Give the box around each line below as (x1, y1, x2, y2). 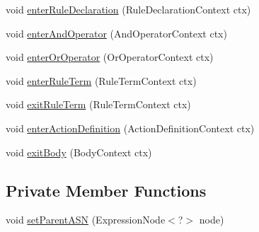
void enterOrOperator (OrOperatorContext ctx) (6, 50, 214, 64)
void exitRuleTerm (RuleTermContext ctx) (6, 97, 191, 112)
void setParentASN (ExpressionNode (6, 212, 166, 227)
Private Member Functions (6, 179, 207, 201)
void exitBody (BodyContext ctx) (6, 144, 152, 159)
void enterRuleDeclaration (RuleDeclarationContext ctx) (6, 2, 251, 16)
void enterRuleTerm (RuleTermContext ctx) (6, 73, 197, 88)
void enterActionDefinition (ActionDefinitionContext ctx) (6, 120, 255, 135)
